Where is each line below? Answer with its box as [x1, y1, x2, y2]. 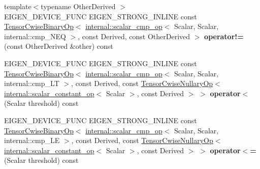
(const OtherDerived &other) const [4, 41, 113, 51]
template [4, 1, 31, 11]
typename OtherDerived [41, 1, 116, 11]
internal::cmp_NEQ [4, 31, 66, 41]
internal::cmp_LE [4, 135, 60, 146]
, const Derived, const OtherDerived [78, 31, 190, 41]
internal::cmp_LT [4, 78, 59, 89]
